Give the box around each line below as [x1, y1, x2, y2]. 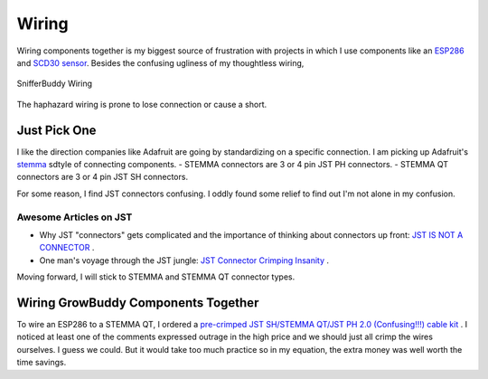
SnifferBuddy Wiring [16, 78, 92, 90]
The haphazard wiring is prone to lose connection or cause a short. [16, 99, 267, 109]
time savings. [16, 357, 67, 368]
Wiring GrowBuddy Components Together [16, 295, 259, 310]
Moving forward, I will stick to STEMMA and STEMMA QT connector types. [16, 271, 296, 282]
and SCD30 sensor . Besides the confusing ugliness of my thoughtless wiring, [16, 57, 305, 68]
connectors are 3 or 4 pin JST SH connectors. [16, 172, 189, 183]
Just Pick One [16, 122, 97, 137]
